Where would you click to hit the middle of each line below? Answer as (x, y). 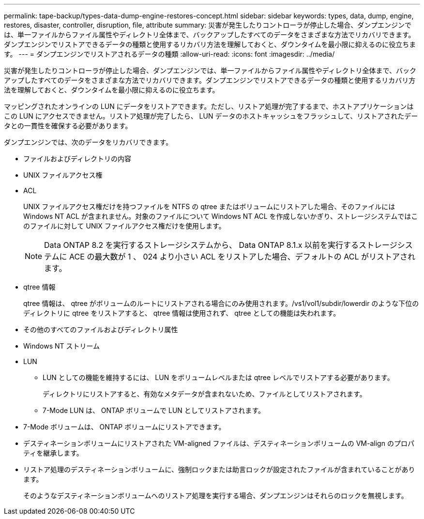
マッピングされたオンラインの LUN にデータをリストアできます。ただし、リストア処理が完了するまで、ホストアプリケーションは (209, 106)
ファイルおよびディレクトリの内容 (77, 159)
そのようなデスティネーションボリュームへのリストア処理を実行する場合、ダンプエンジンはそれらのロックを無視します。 (216, 496)
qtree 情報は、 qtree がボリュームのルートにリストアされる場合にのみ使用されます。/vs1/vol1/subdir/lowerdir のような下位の (221, 303)
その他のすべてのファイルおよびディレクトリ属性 (101, 329)
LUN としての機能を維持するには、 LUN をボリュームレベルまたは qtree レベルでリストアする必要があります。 (218, 377)
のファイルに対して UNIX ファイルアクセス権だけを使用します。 (124, 226)
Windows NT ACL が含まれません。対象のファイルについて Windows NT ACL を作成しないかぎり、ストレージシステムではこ (221, 216)
